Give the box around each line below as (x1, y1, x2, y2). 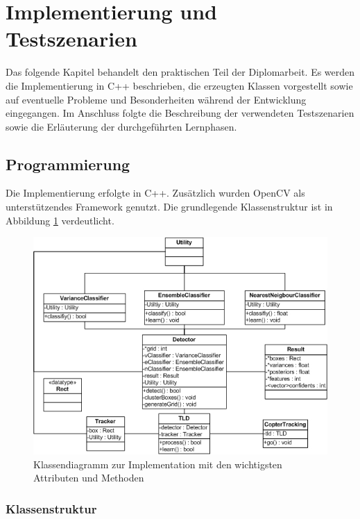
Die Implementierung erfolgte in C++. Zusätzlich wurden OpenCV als (6, 186, 305, 200)
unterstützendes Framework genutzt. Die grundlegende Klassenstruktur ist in (6, 199, 333, 214)
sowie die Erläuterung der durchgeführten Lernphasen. (6, 119, 237, 133)
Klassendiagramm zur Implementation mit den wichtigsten (33, 456, 282, 471)
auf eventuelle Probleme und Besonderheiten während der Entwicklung (6, 92, 307, 106)
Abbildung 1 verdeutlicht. (6, 213, 114, 227)
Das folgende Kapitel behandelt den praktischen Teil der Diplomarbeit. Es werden (6, 65, 355, 79)
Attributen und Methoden (33, 470, 144, 485)
